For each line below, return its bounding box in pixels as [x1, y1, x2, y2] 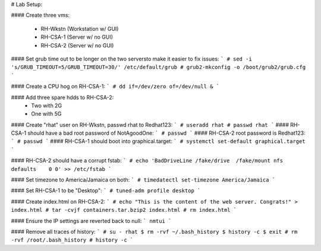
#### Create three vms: [11, 12, 70, 19]
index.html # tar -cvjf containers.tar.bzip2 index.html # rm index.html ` [11, 206, 237, 214]
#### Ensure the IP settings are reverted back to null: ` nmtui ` [11, 217, 172, 224]
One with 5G [31, 110, 62, 117]
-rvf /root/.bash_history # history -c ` [11, 237, 134, 243]
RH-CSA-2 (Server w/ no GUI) [40, 42, 114, 49]
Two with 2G [31, 101, 62, 109]
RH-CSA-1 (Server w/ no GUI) [40, 33, 113, 41]
